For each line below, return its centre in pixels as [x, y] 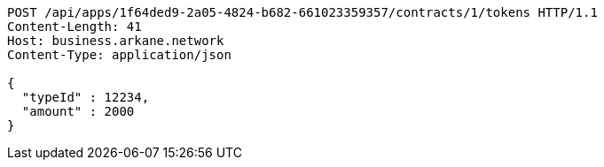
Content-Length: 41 [75, 27]
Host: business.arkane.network [116, 41]
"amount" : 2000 [78, 111]
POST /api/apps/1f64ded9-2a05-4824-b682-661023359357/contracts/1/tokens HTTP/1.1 [302, 12]
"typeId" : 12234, [86, 97]
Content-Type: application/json [119, 55]
